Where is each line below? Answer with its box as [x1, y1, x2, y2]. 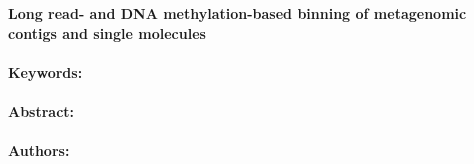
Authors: [8, 140, 70, 161]
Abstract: [8, 100, 75, 121]
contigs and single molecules [8, 22, 206, 43]
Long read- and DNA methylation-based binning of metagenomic [8, 3, 467, 23]
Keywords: [8, 61, 83, 82]
